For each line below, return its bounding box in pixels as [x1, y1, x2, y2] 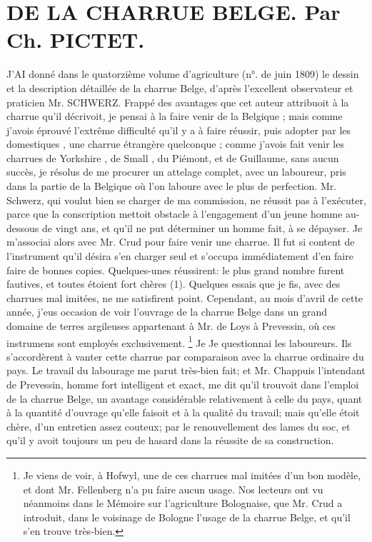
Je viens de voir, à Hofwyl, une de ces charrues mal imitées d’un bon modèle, [23, 468, 361, 482]
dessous [6, 220, 39, 235]
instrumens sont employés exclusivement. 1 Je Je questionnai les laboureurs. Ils [6, 333, 352, 350]
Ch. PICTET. [6, 25, 145, 54]
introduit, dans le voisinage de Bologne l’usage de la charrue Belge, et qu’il [23, 509, 351, 524]
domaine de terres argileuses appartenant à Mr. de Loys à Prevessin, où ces [6, 318, 336, 333]
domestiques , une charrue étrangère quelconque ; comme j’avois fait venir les [6, 136, 344, 151]
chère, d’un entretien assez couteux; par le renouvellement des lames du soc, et [6, 418, 351, 433]
